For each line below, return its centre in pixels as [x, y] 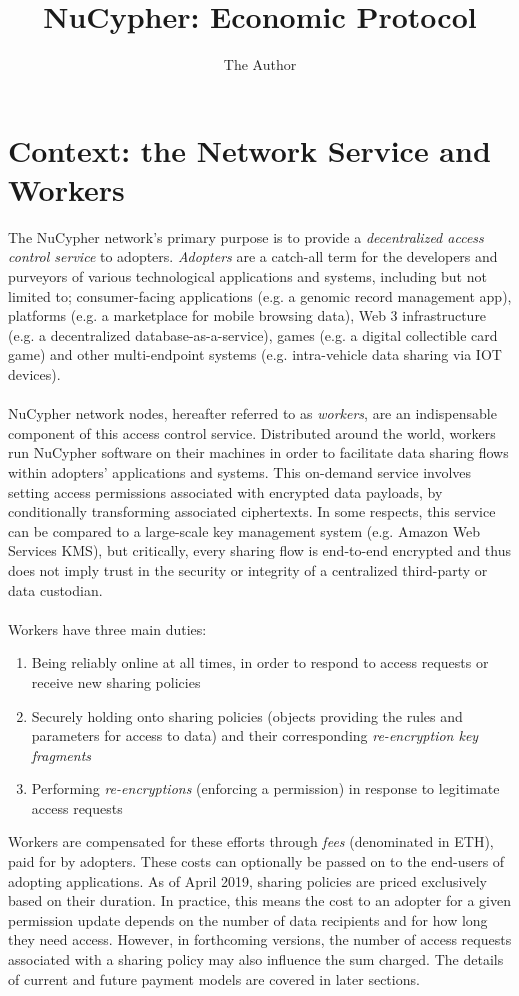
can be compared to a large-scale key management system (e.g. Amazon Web [244, 530]
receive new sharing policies [116, 681]
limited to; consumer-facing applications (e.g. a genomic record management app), [260, 295]
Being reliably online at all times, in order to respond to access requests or [260, 662]
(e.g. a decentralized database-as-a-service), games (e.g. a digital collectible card [253, 334]
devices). [34, 374]
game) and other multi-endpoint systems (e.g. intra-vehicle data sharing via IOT [255, 354]
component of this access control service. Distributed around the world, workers [252, 432]
